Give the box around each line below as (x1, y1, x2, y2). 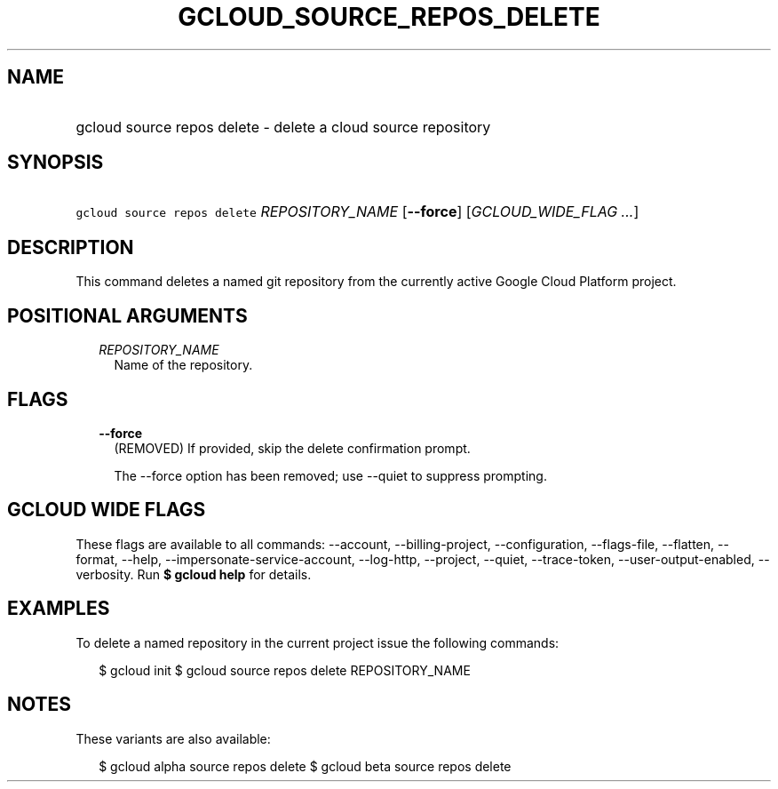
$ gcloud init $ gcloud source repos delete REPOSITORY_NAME (99, 662, 471, 678)
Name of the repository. (114, 357, 253, 373)
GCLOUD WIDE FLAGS (7, 498, 206, 522)
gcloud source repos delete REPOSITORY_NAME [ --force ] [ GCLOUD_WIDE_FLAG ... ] (75, 203, 639, 221)
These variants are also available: (75, 730, 271, 746)
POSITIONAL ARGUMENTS (7, 304, 248, 327)
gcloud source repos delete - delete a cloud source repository (75, 117, 491, 136)
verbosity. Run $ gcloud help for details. (75, 566, 312, 582)
